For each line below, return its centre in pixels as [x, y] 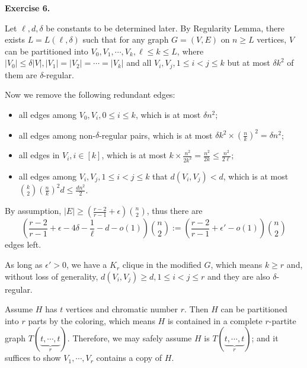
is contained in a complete [215, 320]
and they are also [239, 276]
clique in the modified [162, 265]
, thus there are [175, 211]
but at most [249, 63]
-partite [282, 320]
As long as [24, 265]
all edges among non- [57, 135]
